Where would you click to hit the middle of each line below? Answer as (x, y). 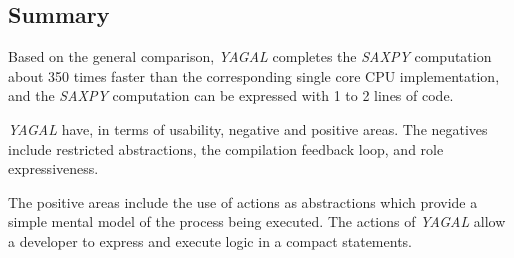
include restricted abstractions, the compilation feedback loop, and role (226, 148)
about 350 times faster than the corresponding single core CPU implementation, (254, 75)
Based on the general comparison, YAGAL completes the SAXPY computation (250, 56)
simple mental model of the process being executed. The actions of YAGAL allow (257, 221)
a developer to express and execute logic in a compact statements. (210, 240)
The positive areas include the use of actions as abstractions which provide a (243, 201)
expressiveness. (53, 168)
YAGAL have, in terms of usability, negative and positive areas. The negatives (248, 128)
